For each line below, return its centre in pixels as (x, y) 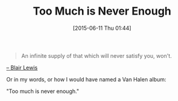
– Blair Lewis (22, 68)
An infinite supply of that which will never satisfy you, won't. (96, 55)
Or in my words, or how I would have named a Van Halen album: (86, 79)
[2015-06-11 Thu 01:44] (102, 28)
